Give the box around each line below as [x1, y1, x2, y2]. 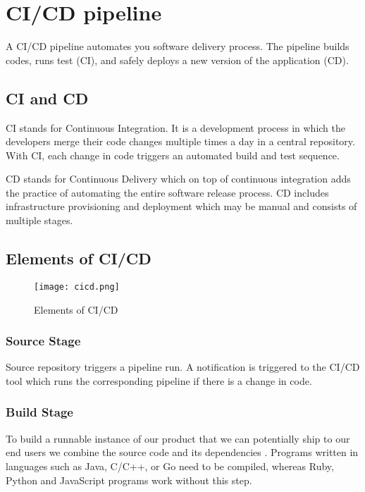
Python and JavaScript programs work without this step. [6, 472, 252, 487]
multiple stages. [6, 213, 73, 228]
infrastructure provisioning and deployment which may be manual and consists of [6, 199, 357, 214]
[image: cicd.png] [34, 281, 120, 292]
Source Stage [6, 332, 81, 350]
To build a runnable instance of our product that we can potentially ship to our [6, 431, 350, 445]
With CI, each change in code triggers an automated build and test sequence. [6, 147, 340, 162]
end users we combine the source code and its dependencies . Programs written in [6, 445, 359, 460]
